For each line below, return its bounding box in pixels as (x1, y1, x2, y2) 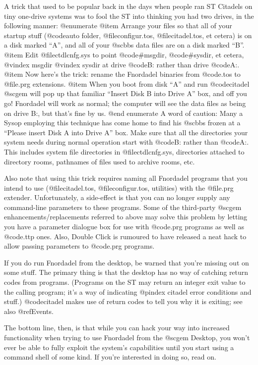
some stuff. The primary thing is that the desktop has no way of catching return (4, 267, 249, 277)
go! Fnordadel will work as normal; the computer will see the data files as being (4, 98, 246, 108)
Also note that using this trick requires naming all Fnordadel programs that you (4, 173, 248, 183)
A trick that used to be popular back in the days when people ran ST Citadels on (4, 1, 253, 11)
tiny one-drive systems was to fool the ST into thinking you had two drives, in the (4, 10, 254, 21)
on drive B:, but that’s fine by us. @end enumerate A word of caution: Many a (4, 107, 243, 118)
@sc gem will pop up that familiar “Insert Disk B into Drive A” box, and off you (4, 88, 247, 99)
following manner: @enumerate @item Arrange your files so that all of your (4, 20, 232, 31)
